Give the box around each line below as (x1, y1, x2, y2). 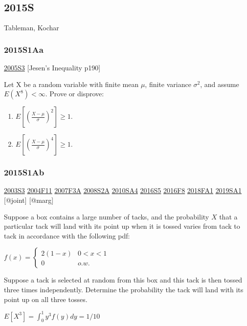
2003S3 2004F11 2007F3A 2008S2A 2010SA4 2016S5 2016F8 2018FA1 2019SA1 (4, 185, 242, 196)
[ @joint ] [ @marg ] (4, 195, 54, 205)
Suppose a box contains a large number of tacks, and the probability (4, 211, 209, 221)
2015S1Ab (4, 166, 45, 178)
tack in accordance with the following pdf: (4, 230, 130, 240)
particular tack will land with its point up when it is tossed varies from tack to (4, 221, 240, 231)
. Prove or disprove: (45, 88, 104, 99)
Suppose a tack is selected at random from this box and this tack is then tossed (4, 275, 243, 285)
